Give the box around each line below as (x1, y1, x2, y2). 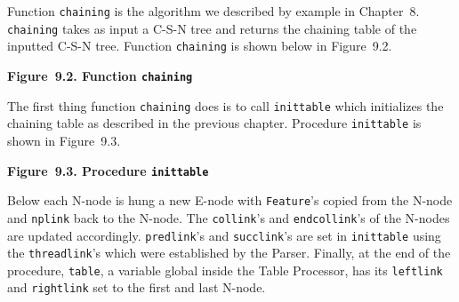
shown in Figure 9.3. (7, 131, 121, 149)
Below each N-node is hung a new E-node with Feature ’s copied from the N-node (7, 191, 453, 210)
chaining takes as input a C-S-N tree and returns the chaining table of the (7, 19, 417, 37)
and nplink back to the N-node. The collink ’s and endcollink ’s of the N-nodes (7, 208, 450, 226)
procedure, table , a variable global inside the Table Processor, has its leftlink (7, 260, 443, 279)
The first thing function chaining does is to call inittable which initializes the (7, 96, 444, 115)
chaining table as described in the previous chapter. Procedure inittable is (7, 114, 422, 132)
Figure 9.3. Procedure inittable (7, 161, 209, 179)
